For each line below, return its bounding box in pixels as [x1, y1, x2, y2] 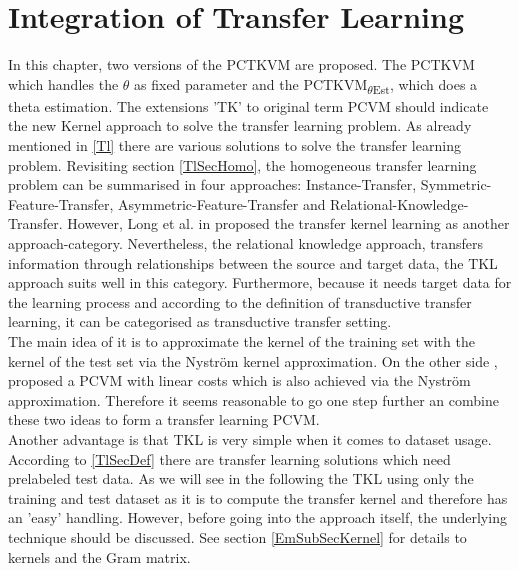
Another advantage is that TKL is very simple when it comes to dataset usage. [8, 428, 492, 449]
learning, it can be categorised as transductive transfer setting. [8, 311, 392, 332]
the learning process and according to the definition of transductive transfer [8, 291, 472, 312]
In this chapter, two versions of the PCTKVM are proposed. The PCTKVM [8, 54, 475, 75]
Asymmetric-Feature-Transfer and [118, 193, 326, 214]
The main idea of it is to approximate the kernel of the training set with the [8, 330, 475, 351]
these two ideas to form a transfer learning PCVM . [8, 409, 320, 430]
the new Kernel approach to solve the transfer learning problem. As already [8, 115, 472, 136]
